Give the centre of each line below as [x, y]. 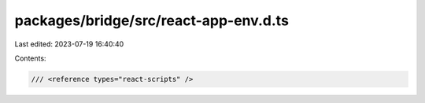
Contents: [30, 58]
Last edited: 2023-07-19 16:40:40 [69, 44]
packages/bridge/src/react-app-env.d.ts [152, 20]
